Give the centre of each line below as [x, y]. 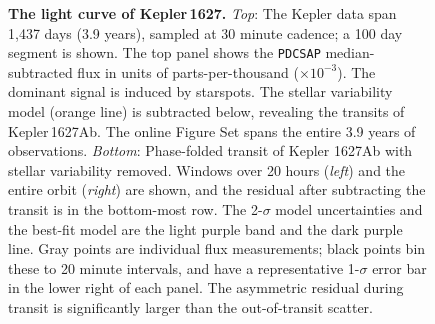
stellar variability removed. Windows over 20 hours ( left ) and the [207, 169]
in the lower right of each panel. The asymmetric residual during [206, 287]
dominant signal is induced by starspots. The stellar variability [200, 91]
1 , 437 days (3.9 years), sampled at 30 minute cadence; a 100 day [205, 32]
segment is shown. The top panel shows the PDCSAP [164, 52]
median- [350, 52]
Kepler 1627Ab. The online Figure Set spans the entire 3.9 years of [212, 130]
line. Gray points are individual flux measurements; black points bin [217, 248]
